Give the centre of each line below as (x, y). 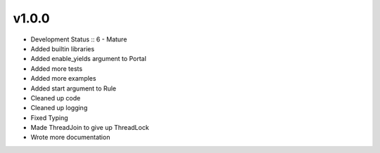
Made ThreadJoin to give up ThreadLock (90, 128)
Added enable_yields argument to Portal (89, 59)
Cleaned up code (56, 98)
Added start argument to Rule (73, 88)
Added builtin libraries (63, 48)
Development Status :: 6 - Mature (79, 39)
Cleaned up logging (59, 108)
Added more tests (57, 68)
